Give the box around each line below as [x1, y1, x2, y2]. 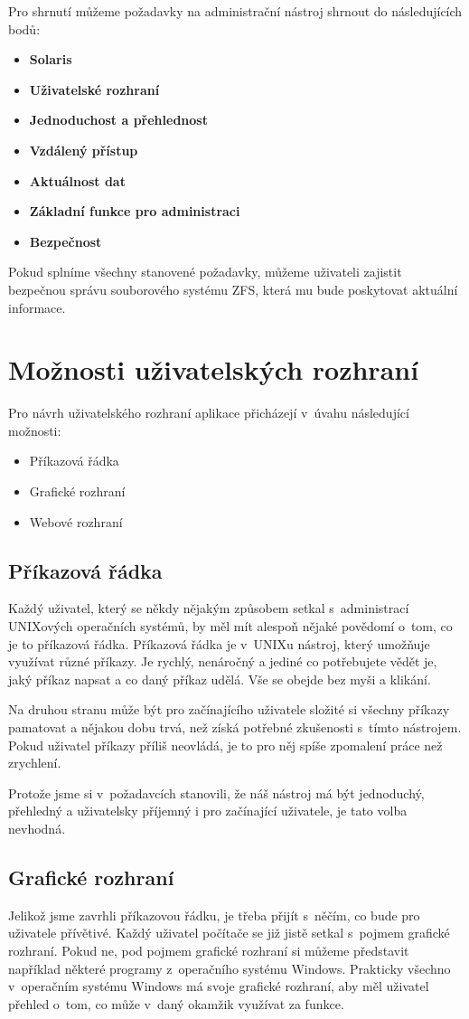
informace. [8, 297, 66, 316]
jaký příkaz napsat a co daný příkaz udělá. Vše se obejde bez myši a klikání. [8, 669, 431, 688]
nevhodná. [8, 818, 66, 837]
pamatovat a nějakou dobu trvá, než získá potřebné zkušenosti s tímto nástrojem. [8, 717, 462, 736]
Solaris [29, 50, 72, 69]
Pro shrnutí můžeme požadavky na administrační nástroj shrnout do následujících [8, 2, 463, 20]
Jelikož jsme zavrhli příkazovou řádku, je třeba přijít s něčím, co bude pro [8, 905, 420, 924]
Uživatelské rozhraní [29, 80, 160, 99]
